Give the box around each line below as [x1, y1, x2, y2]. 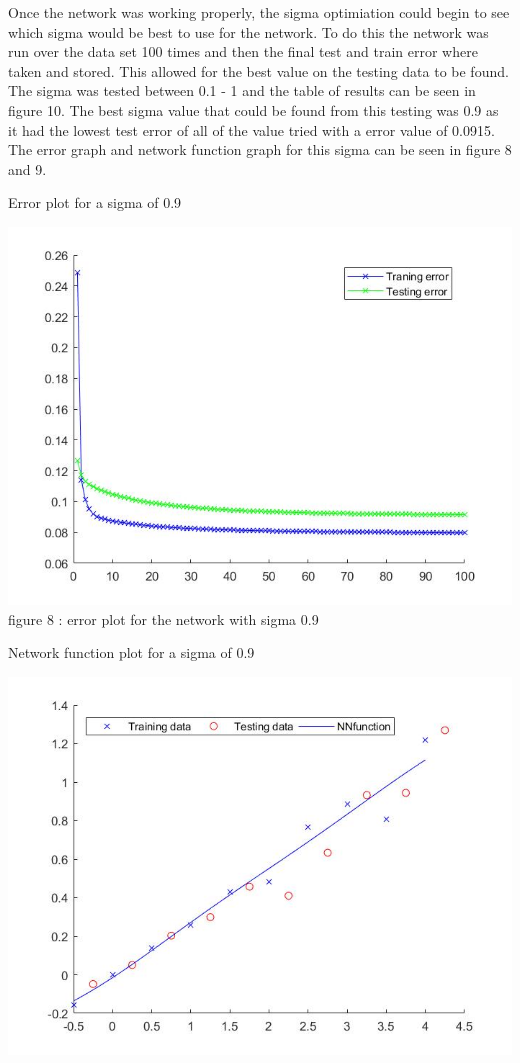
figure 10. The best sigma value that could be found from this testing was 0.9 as [8, 99, 499, 120]
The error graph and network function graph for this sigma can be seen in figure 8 [8, 139, 512, 160]
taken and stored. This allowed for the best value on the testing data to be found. [8, 60, 509, 81]
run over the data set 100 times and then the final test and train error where [8, 41, 478, 62]
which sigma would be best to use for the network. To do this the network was [8, 21, 489, 42]
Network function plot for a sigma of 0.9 [8, 642, 255, 663]
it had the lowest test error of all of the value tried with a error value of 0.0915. [8, 119, 495, 140]
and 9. [8, 158, 47, 179]
